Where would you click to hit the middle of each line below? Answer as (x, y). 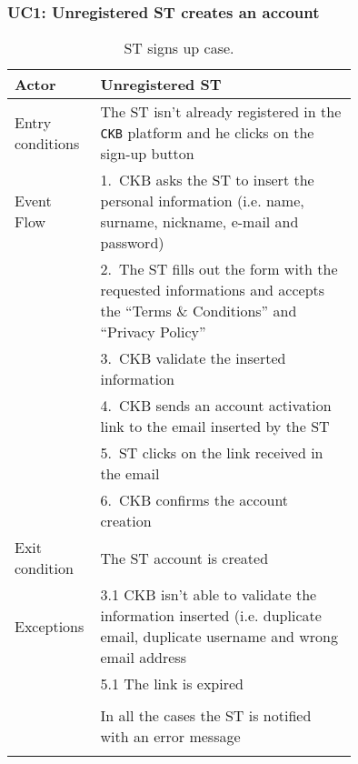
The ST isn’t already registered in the (221, 112)
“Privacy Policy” (153, 332)
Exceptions (50, 626)
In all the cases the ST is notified (206, 716)
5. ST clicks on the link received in (212, 453)
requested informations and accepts (213, 290)
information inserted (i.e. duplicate (211, 616)
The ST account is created (184, 558)
